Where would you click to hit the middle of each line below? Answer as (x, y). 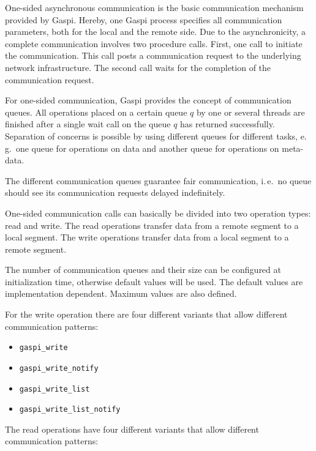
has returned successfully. (228, 124)
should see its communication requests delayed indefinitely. (115, 192)
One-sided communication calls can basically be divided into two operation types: (158, 213)
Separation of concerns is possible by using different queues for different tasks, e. (156, 136)
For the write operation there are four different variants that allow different (146, 314)
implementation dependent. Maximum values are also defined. (121, 293)
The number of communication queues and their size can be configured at (143, 270)
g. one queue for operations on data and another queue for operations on (142, 148)
